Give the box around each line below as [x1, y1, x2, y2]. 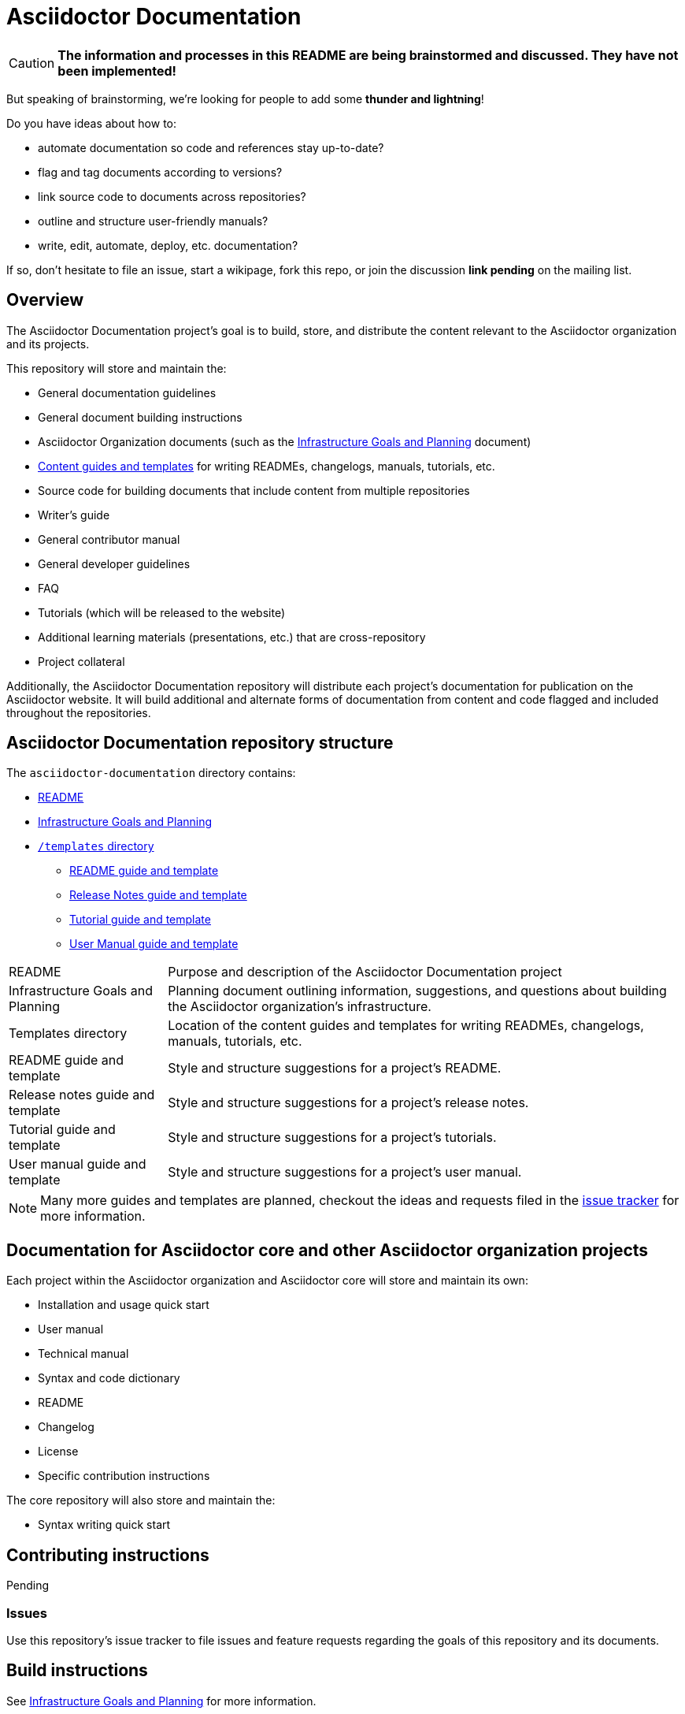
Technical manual [38, 1347, 129, 1361]
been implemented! [57, 62, 176, 79]
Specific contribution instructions [38, 1469, 210, 1483]
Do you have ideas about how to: [6, 116, 177, 130]
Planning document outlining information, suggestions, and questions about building [168, 983, 667, 999]
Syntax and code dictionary [38, 1371, 180, 1385]
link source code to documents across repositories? [38, 189, 306, 203]
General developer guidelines [38, 556, 191, 571]
